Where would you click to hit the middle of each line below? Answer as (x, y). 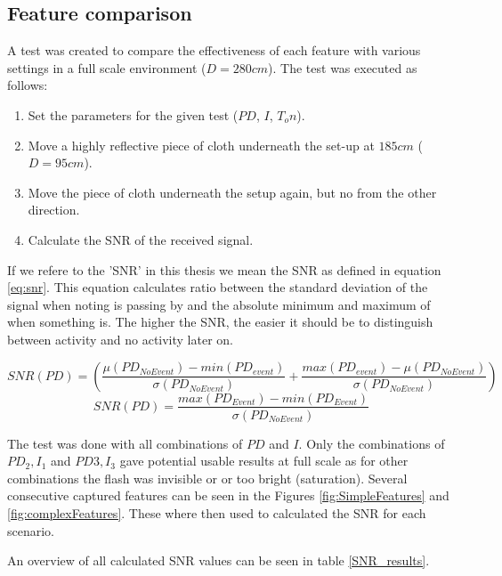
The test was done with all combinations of (125, 443)
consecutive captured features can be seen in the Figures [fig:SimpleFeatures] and (228, 495)
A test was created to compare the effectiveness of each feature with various (214, 50)
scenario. (31, 530)
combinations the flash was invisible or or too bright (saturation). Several (207, 478)
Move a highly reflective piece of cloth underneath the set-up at (201, 145)
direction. (54, 210)
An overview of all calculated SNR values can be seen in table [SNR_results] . (219, 560)
